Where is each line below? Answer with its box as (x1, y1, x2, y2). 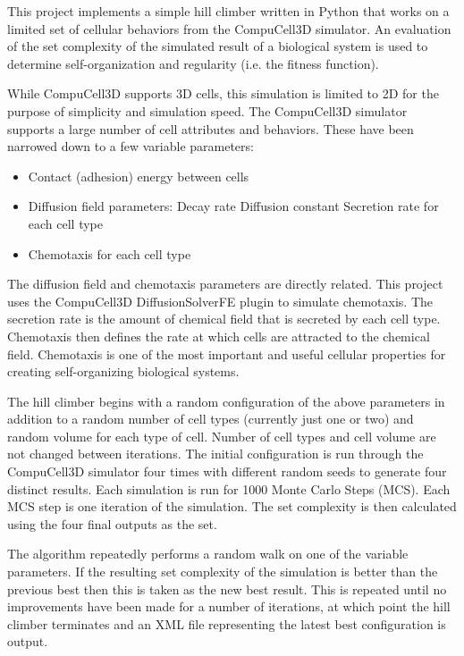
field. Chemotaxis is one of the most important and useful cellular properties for (7, 344, 446, 363)
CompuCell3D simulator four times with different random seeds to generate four (7, 462, 447, 481)
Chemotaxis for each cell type (28, 244, 191, 263)
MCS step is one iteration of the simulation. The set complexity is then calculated (7, 497, 457, 516)
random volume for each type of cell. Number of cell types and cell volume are (7, 426, 436, 445)
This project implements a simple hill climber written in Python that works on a (7, 2, 450, 20)
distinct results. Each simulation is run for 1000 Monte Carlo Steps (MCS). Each (7, 479, 451, 498)
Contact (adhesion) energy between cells (28, 166, 249, 185)
